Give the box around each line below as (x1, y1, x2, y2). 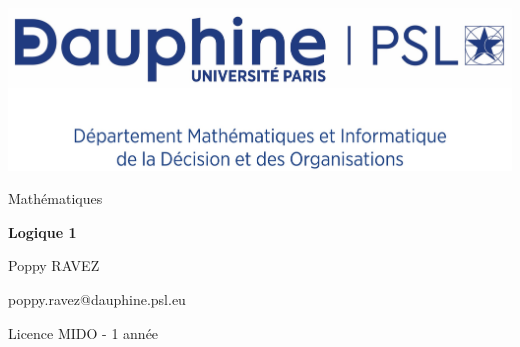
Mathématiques (8, 188, 103, 209)
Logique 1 (8, 221, 77, 242)
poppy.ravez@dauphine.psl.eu (8, 288, 186, 309)
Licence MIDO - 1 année (8, 322, 159, 343)
